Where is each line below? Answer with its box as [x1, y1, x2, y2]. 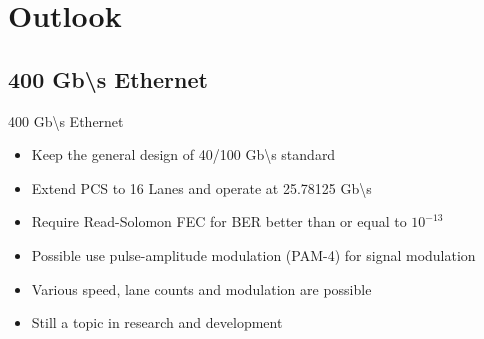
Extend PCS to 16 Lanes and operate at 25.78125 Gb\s [31, 177, 372, 198]
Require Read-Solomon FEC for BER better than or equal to [31, 211, 407, 232]
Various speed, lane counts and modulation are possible [31, 278, 372, 299]
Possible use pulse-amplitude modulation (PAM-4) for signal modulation [31, 244, 476, 265]
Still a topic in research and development [31, 312, 283, 333]
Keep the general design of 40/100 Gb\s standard [31, 144, 336, 165]
